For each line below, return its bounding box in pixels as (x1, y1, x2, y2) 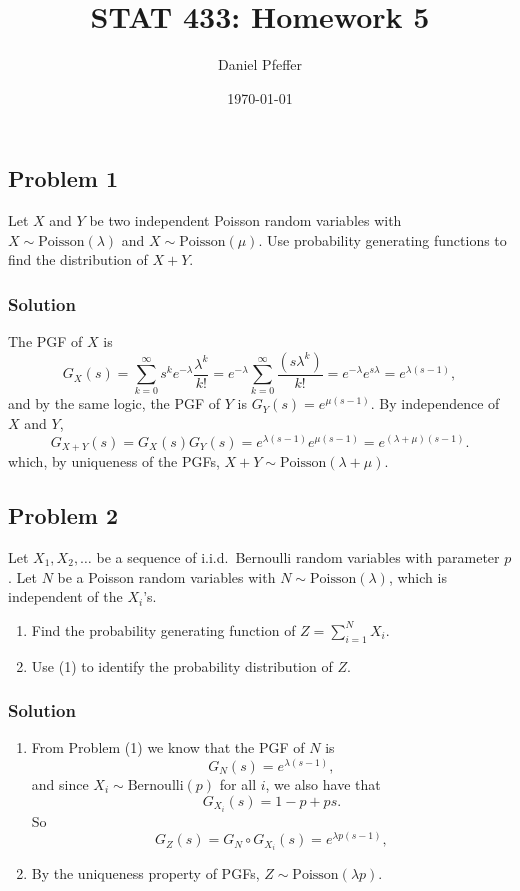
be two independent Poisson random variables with (89, 210, 402, 231)
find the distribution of (8, 249, 148, 270)
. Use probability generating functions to (258, 229, 507, 250)
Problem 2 (8, 500, 118, 531)
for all (219, 773, 257, 794)
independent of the (8, 586, 123, 607)
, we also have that (265, 773, 381, 794)
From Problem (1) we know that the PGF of (31, 737, 305, 758)
